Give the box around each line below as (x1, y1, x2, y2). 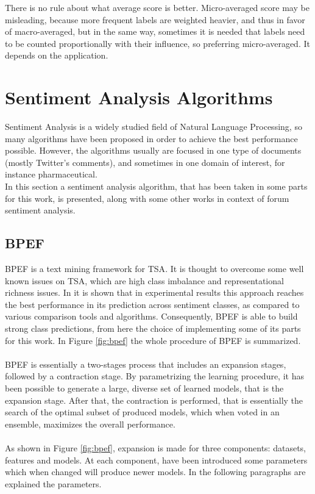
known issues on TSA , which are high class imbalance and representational (5, 274, 284, 287)
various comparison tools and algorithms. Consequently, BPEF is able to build (5, 310, 298, 323)
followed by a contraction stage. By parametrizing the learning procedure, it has (5, 370, 304, 382)
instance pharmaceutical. (5, 168, 97, 181)
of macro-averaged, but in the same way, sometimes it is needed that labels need (5, 25, 305, 38)
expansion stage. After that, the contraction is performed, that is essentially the (5, 393, 303, 406)
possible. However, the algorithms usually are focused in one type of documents (5, 144, 302, 157)
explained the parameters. (5, 477, 102, 490)
